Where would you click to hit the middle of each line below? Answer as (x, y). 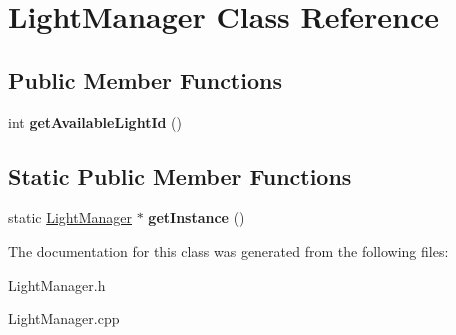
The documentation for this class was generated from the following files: (228, 250)
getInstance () (196, 217)
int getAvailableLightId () (95, 121)
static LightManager (70, 217)
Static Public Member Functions (180, 175)
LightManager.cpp (64, 318)
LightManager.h (57, 284)
